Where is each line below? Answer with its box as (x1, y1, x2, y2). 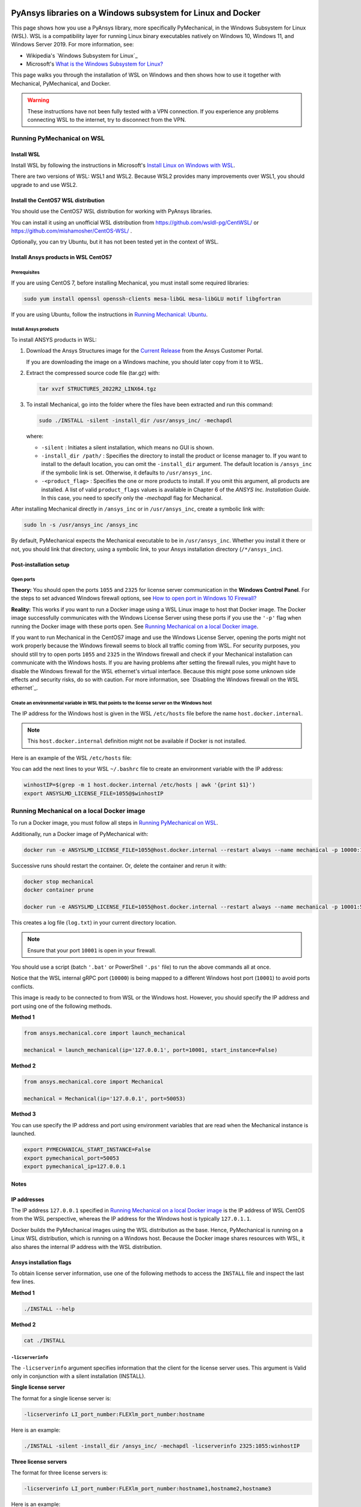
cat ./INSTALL (23, 1337, 66, 1344)
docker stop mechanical (23, 878, 94, 885)
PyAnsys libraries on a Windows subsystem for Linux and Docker (11, 8, 261, 18)
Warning (27, 96, 49, 104)
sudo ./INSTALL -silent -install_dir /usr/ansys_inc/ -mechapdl (39, 417, 233, 424)
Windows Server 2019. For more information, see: (11, 41, 134, 48)
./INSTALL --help (23, 1305, 75, 1312)
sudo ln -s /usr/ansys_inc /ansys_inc (23, 521, 138, 529)
